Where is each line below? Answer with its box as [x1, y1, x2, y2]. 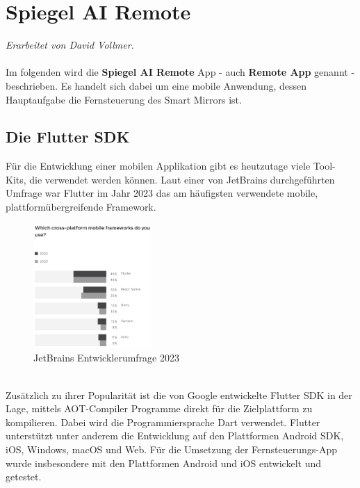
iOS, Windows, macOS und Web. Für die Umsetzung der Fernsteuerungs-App [6, 441, 338, 456]
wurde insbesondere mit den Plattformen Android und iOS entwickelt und [6, 455, 322, 470]
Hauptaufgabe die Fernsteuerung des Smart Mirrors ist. [6, 92, 242, 106]
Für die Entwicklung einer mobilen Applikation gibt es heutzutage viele [6, 158, 311, 173]
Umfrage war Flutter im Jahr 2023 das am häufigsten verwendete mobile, [6, 186, 318, 200]
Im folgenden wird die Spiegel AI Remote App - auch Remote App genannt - [6, 65, 355, 79]
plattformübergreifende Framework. [6, 200, 156, 214]
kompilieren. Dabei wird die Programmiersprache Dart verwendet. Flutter [6, 414, 320, 429]
